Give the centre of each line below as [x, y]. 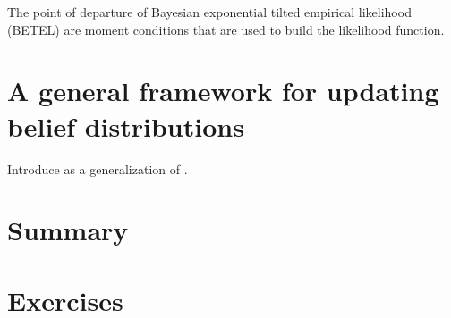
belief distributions [126, 126]
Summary [68, 230]
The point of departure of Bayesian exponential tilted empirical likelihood [209, 12]
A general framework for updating [223, 91]
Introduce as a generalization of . [98, 168]
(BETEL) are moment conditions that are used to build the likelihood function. [226, 29]
